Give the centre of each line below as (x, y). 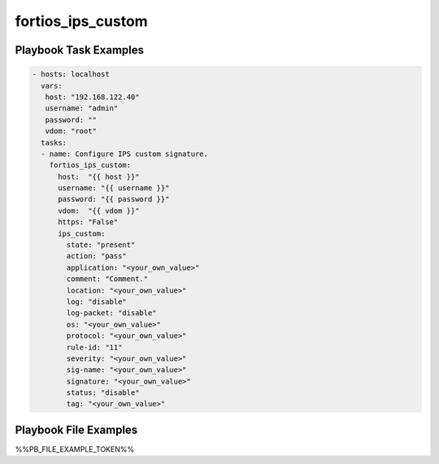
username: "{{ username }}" (114, 188)
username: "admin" (82, 108)
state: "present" (101, 245)
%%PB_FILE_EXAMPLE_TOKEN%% (74, 449)
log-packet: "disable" (112, 313)
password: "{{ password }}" (114, 199)
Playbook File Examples (76, 429)
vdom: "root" (71, 131)
